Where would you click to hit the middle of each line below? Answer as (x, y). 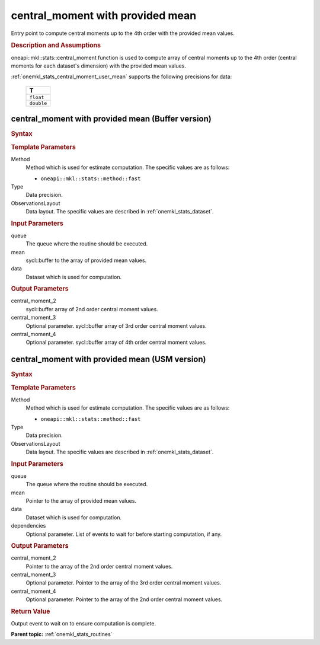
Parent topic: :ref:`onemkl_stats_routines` (62, 634)
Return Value (31, 611)
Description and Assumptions (56, 46)
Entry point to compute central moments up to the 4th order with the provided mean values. (123, 33)
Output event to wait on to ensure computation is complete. (84, 623)
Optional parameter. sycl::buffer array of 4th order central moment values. (116, 342)
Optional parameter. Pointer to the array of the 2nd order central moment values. (124, 599)
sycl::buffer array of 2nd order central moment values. (92, 309)
